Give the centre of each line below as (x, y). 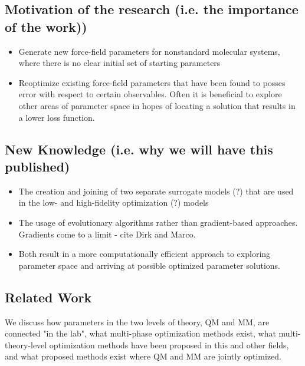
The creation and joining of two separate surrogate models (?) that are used (156, 191)
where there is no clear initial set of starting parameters (119, 63)
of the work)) (46, 26)
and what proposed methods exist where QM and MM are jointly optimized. (143, 356)
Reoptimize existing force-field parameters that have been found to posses (152, 82)
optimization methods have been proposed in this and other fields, (169, 344)
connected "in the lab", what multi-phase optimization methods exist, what (140, 333)
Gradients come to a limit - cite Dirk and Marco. (107, 234)
